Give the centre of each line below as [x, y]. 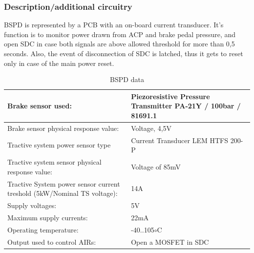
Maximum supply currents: [48, 217]
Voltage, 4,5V [151, 128]
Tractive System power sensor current [64, 183]
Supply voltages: [32, 205]
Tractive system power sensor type [59, 145]
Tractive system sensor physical [54, 162]
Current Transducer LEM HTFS [180, 140]
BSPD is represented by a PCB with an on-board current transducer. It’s [114, 25]
